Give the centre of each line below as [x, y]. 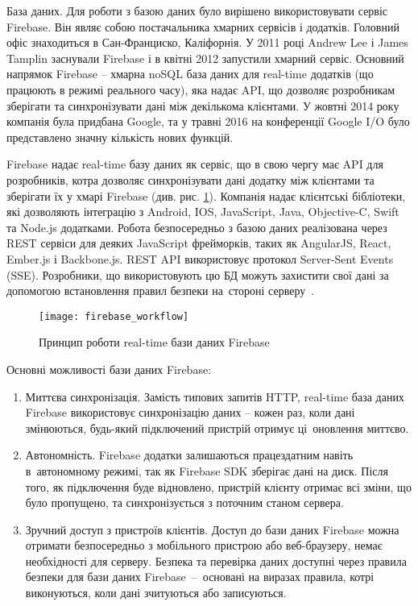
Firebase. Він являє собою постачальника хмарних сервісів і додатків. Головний [203, 26]
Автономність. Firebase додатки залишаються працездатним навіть [189, 455]
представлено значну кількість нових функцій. [120, 137]
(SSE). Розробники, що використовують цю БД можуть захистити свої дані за [198, 274]
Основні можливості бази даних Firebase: [109, 369]
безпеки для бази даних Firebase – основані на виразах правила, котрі [200, 577]
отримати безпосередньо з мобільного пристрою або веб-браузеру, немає [204, 545]
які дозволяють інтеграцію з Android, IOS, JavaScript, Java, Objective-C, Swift [203, 212]
